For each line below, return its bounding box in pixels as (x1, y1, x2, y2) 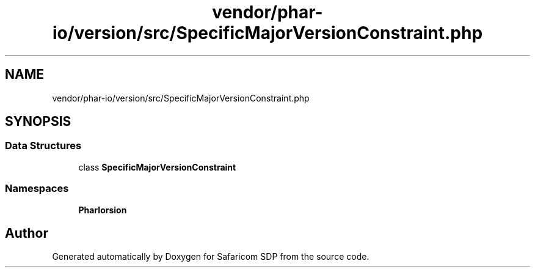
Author (5, 225, 48, 241)
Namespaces (5, 182, 69, 195)
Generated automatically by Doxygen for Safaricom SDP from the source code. (52, 251, 369, 262)
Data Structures (5, 139, 82, 152)
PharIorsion (78, 204, 127, 215)
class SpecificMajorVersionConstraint (78, 161, 236, 172)
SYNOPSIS (5, 114, 71, 130)
